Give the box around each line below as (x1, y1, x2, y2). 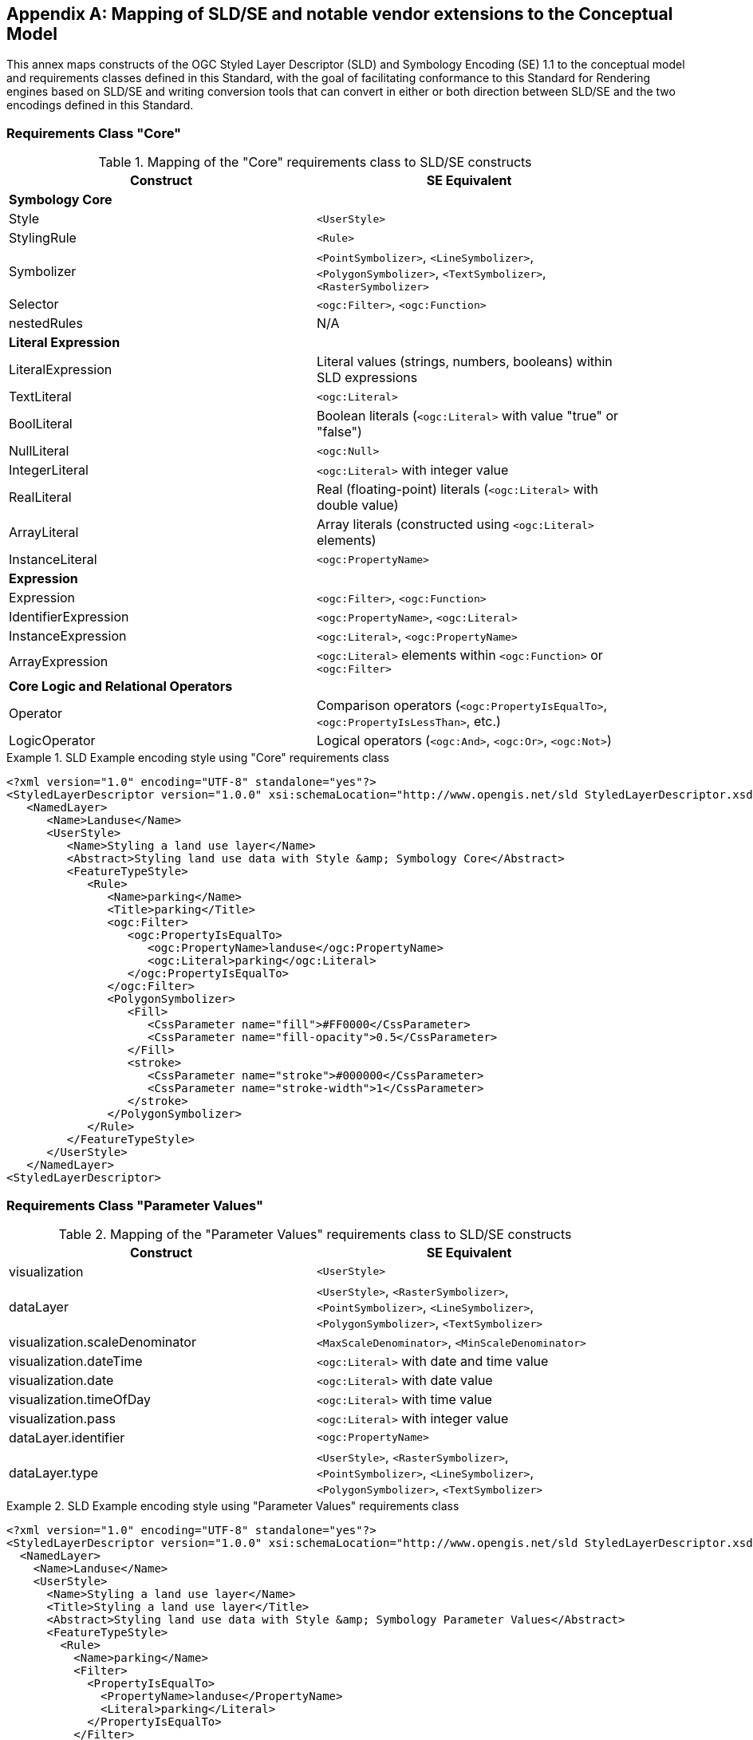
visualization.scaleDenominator (9, 1333, 196, 1350)
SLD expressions (317, 369, 418, 386)
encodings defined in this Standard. (6, 98, 194, 112)
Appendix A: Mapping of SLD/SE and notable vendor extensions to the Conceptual (6, 4, 673, 24)
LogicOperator (9, 732, 96, 749)
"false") (317, 424, 362, 440)
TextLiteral (9, 389, 72, 405)
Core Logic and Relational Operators (9, 678, 233, 695)
